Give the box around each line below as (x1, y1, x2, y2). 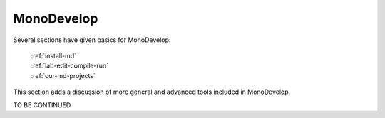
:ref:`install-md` (31, 51, 77, 60)
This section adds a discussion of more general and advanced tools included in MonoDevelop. (13, 87, 291, 96)
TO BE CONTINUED (13, 100, 71, 109)
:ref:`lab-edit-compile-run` (31, 61, 109, 70)
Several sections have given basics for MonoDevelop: (13, 36, 171, 44)
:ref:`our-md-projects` (31, 71, 96, 80)
